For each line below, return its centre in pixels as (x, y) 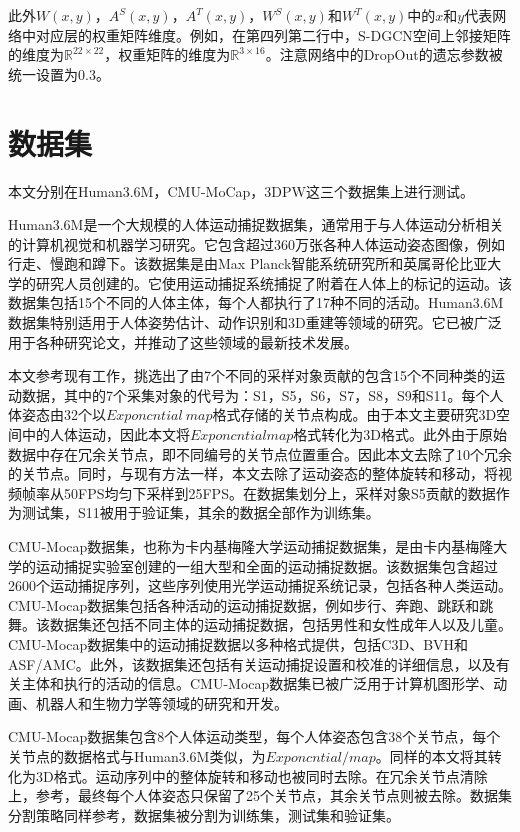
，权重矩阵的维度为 (167, 54)
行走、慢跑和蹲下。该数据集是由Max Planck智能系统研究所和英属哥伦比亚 (248, 263)
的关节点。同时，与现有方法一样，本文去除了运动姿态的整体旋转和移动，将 (253, 473)
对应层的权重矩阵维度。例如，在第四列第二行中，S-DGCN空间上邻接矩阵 (273, 34)
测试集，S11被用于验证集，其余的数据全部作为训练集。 (200, 512)
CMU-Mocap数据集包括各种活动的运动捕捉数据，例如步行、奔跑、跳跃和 (244, 604)
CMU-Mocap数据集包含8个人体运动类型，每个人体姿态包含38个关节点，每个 (254, 736)
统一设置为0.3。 (59, 73)
